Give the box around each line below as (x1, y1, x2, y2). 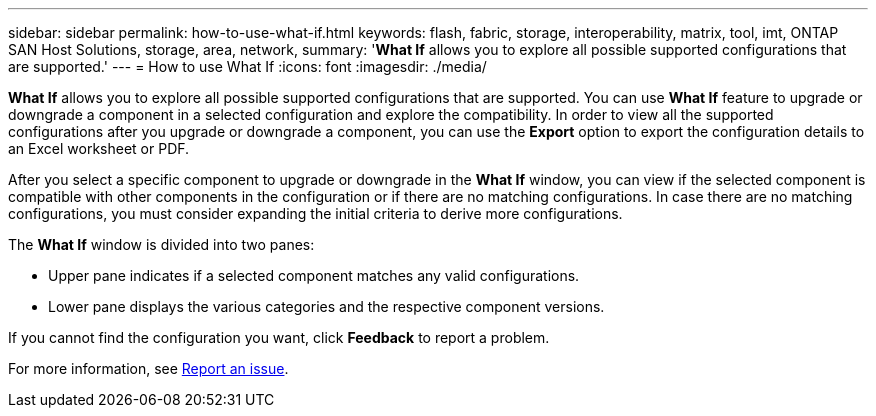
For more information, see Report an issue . (8, 360, 289, 377)
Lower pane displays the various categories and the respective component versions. (48, 298, 605, 315)
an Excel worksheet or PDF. (8, 140, 190, 157)
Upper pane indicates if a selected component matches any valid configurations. (48, 267, 580, 284)
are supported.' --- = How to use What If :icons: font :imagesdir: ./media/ (8, 58, 487, 75)
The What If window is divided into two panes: (8, 236, 315, 253)
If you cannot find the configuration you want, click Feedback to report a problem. (8, 329, 550, 346)
